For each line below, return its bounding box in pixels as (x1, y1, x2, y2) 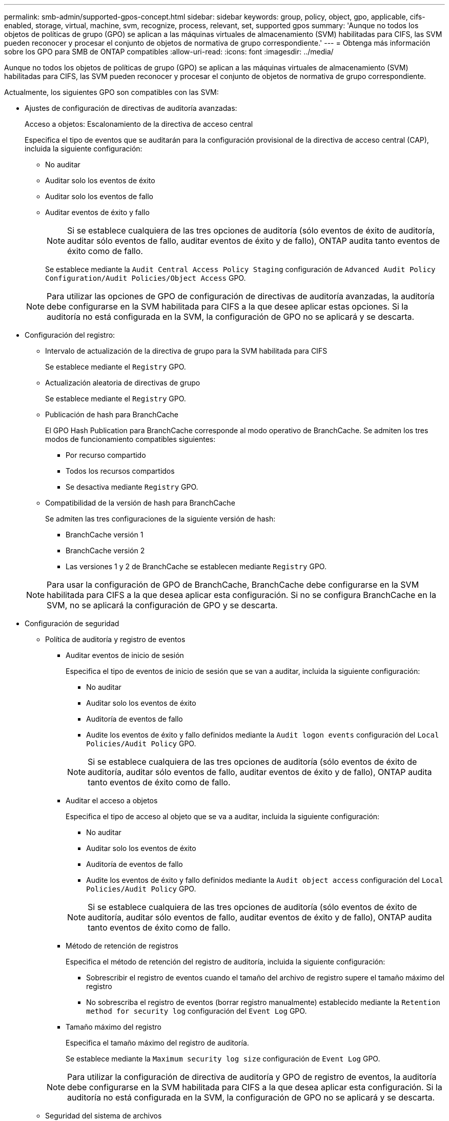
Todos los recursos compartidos (66, 467, 175, 475)
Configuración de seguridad (25, 619, 119, 628)
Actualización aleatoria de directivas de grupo (45, 378, 200, 387)
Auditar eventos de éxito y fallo (45, 208, 150, 217)
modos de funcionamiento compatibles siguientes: (45, 435, 216, 443)
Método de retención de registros (66, 941, 178, 950)
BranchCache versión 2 (66, 546, 145, 555)
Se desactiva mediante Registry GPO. (66, 482, 198, 491)
